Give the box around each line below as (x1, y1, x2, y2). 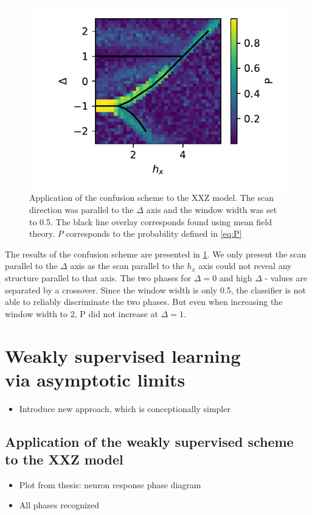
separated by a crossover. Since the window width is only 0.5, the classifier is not (5, 283, 306, 296)
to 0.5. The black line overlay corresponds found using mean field (29, 215, 272, 228)
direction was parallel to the (29, 203, 134, 216)
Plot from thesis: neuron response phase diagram (19, 478, 201, 491)
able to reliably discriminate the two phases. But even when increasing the (5, 295, 283, 308)
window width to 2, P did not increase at (5, 307, 158, 320)
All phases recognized (19, 499, 100, 511)
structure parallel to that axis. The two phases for (5, 272, 192, 284)
